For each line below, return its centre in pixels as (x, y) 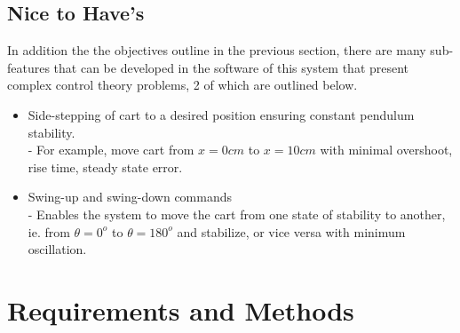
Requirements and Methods (181, 309)
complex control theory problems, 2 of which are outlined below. (182, 85)
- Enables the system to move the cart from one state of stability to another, (237, 214)
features (28, 67)
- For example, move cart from (111, 150)
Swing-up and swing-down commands (130, 197)
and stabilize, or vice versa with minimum (291, 231)
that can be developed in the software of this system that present (231, 67)
